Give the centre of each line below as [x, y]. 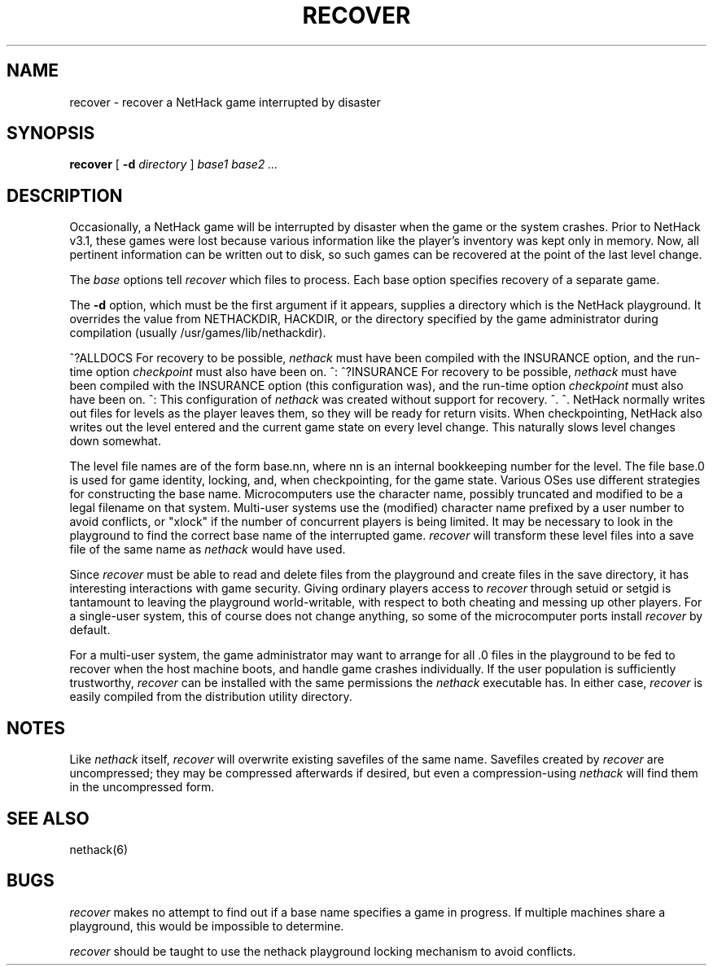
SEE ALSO [48, 818]
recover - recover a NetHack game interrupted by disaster [225, 102]
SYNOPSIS [51, 134]
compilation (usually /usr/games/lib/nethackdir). [198, 333]
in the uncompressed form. [142, 787]
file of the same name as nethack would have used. [208, 549]
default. [90, 630]
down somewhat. [115, 441]
